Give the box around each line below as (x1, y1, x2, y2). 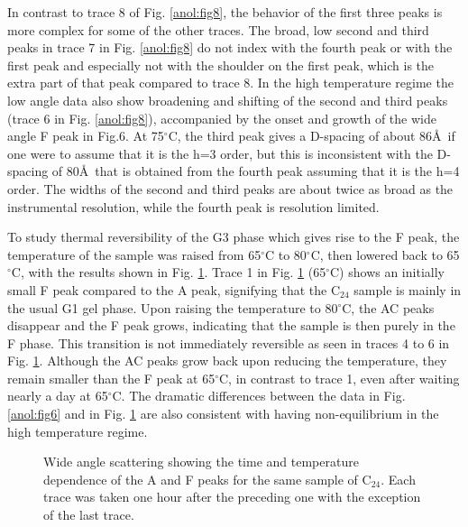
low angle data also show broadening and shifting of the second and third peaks (7, 90, 448, 109)
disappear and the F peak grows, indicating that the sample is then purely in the (7, 316, 455, 335)
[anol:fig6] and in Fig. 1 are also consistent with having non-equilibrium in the (7, 404, 439, 423)
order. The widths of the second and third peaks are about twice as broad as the (7, 179, 454, 198)
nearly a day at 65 (7, 386, 108, 405)
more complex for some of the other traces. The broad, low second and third (7, 20, 429, 39)
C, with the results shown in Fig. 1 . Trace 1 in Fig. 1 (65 (11, 263, 326, 282)
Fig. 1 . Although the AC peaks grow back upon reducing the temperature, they (7, 351, 447, 370)
